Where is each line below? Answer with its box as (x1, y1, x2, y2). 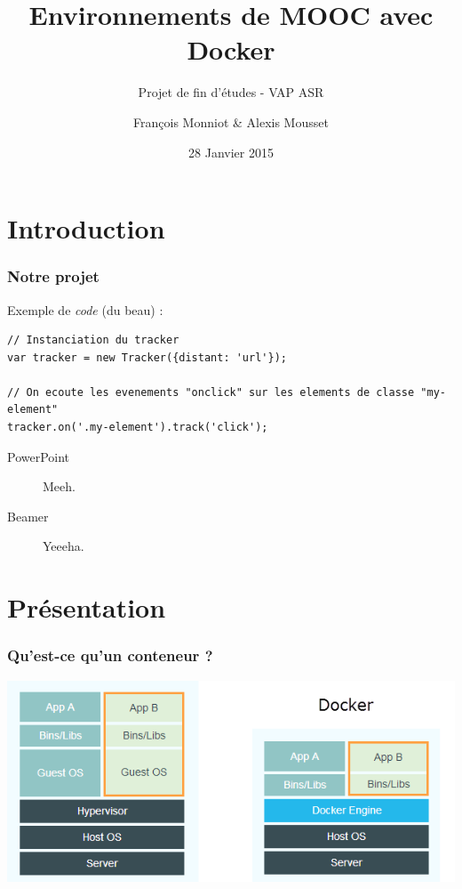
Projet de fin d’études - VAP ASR (138, 83, 324, 101)
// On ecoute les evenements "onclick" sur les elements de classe (7, 385, 415, 399)
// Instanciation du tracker (7, 334, 179, 347)
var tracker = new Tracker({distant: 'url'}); (7, 351, 287, 364)
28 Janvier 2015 (188, 142, 274, 161)
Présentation (7, 589, 166, 626)
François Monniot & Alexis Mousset (133, 112, 329, 131)
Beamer (7, 506, 49, 525)
